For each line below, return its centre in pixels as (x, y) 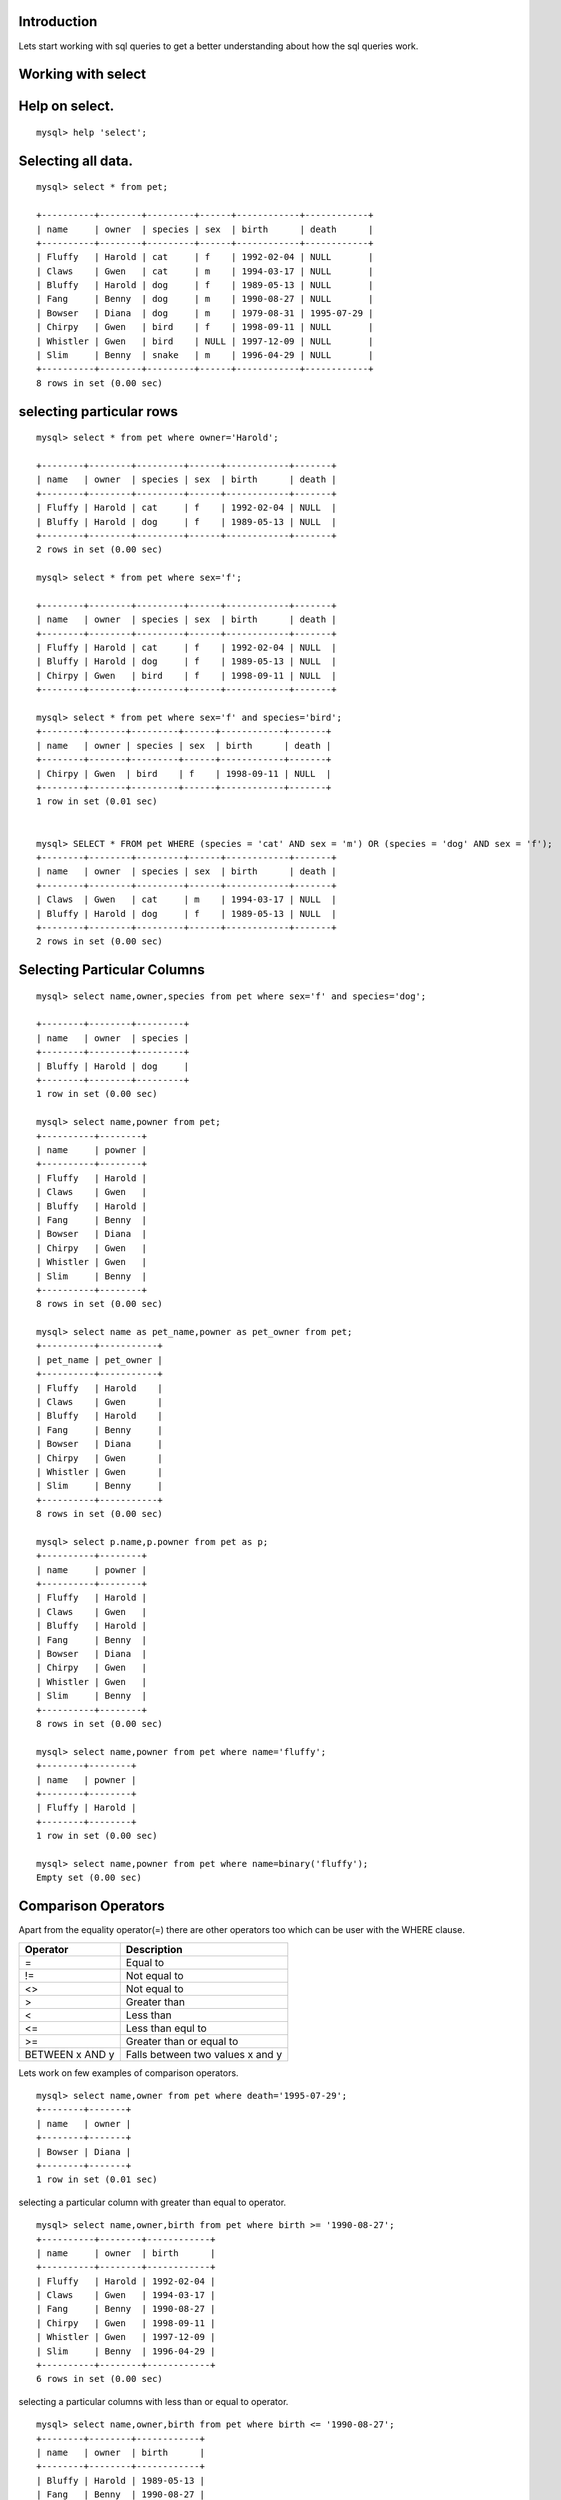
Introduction (58, 21)
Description (154, 1949)
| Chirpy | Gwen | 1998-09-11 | (126, 2323)
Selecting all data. (76, 160)
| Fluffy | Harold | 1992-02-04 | (126, 2281)
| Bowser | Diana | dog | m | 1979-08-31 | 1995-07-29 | (205, 313)
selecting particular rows (98, 411)
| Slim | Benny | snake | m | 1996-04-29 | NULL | (205, 355)
